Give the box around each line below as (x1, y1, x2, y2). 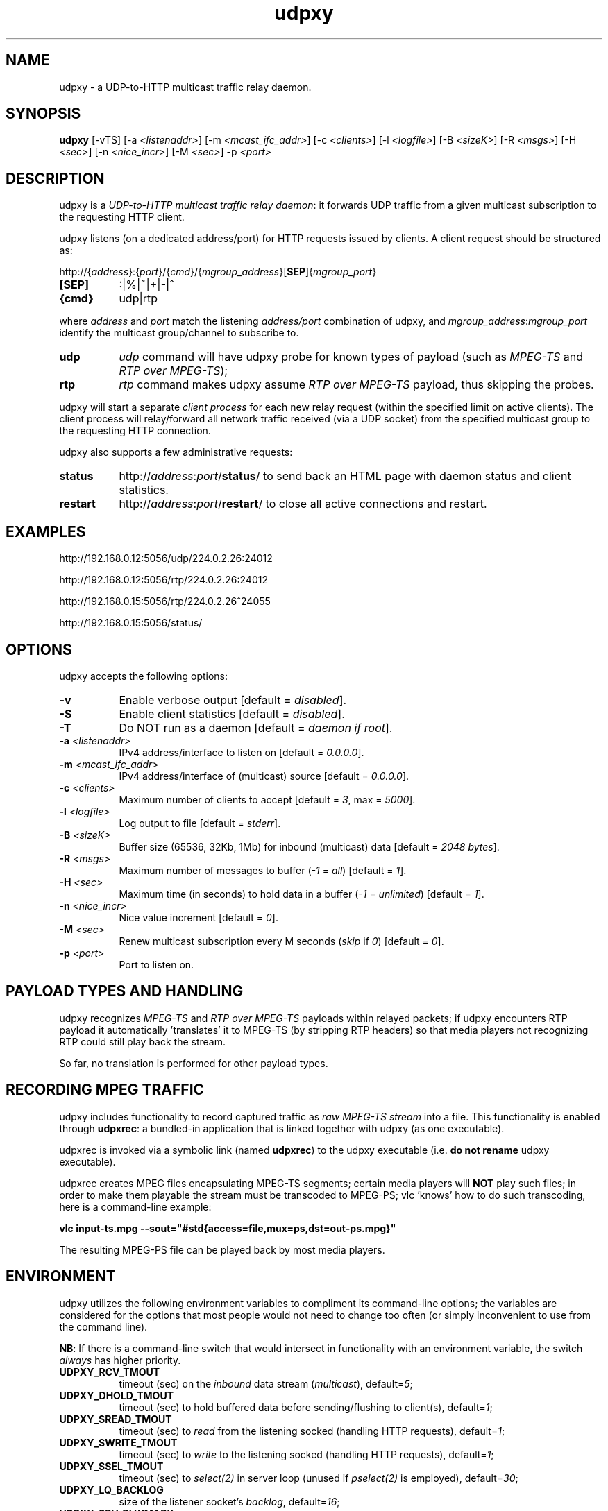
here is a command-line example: (59, 1200, 212, 1213)
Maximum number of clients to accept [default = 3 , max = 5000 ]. (119, 793, 416, 805)
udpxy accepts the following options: (59, 669, 228, 682)
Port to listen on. (119, 958, 194, 971)
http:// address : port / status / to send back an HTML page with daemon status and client (119, 469, 571, 484)
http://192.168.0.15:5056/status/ (59, 617, 203, 629)
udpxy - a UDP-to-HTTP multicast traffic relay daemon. (59, 80, 312, 93)
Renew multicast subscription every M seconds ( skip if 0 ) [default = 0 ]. (119, 934, 444, 947)
